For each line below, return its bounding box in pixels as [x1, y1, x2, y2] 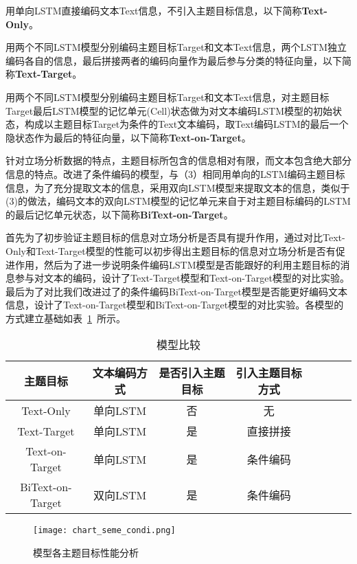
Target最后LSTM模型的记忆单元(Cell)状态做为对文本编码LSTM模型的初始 [5, 103, 333, 117]
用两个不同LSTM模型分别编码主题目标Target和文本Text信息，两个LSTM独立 [5, 40, 347, 54]
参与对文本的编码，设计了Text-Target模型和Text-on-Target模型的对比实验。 [14, 271, 349, 285]
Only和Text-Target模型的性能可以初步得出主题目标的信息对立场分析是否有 [5, 243, 336, 258]
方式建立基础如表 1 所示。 [5, 311, 126, 325]
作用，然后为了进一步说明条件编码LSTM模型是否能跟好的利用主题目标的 [14, 257, 341, 271]
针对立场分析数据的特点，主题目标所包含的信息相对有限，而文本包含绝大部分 [5, 153, 352, 168]
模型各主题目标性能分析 [33, 545, 139, 560]
